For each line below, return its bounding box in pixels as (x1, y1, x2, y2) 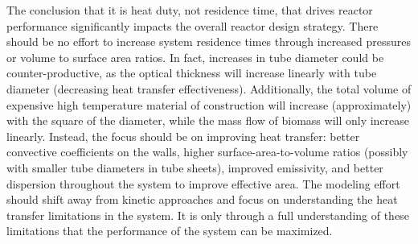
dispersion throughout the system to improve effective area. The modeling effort (6, 175, 400, 192)
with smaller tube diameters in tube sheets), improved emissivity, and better (6, 159, 383, 176)
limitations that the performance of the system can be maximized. (6, 222, 333, 239)
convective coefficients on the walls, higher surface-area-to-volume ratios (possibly (6, 143, 408, 160)
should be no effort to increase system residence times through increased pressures (6, 33, 412, 50)
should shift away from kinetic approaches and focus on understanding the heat (6, 191, 398, 208)
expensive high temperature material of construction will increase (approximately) (6, 96, 412, 113)
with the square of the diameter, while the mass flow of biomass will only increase (6, 112, 410, 129)
